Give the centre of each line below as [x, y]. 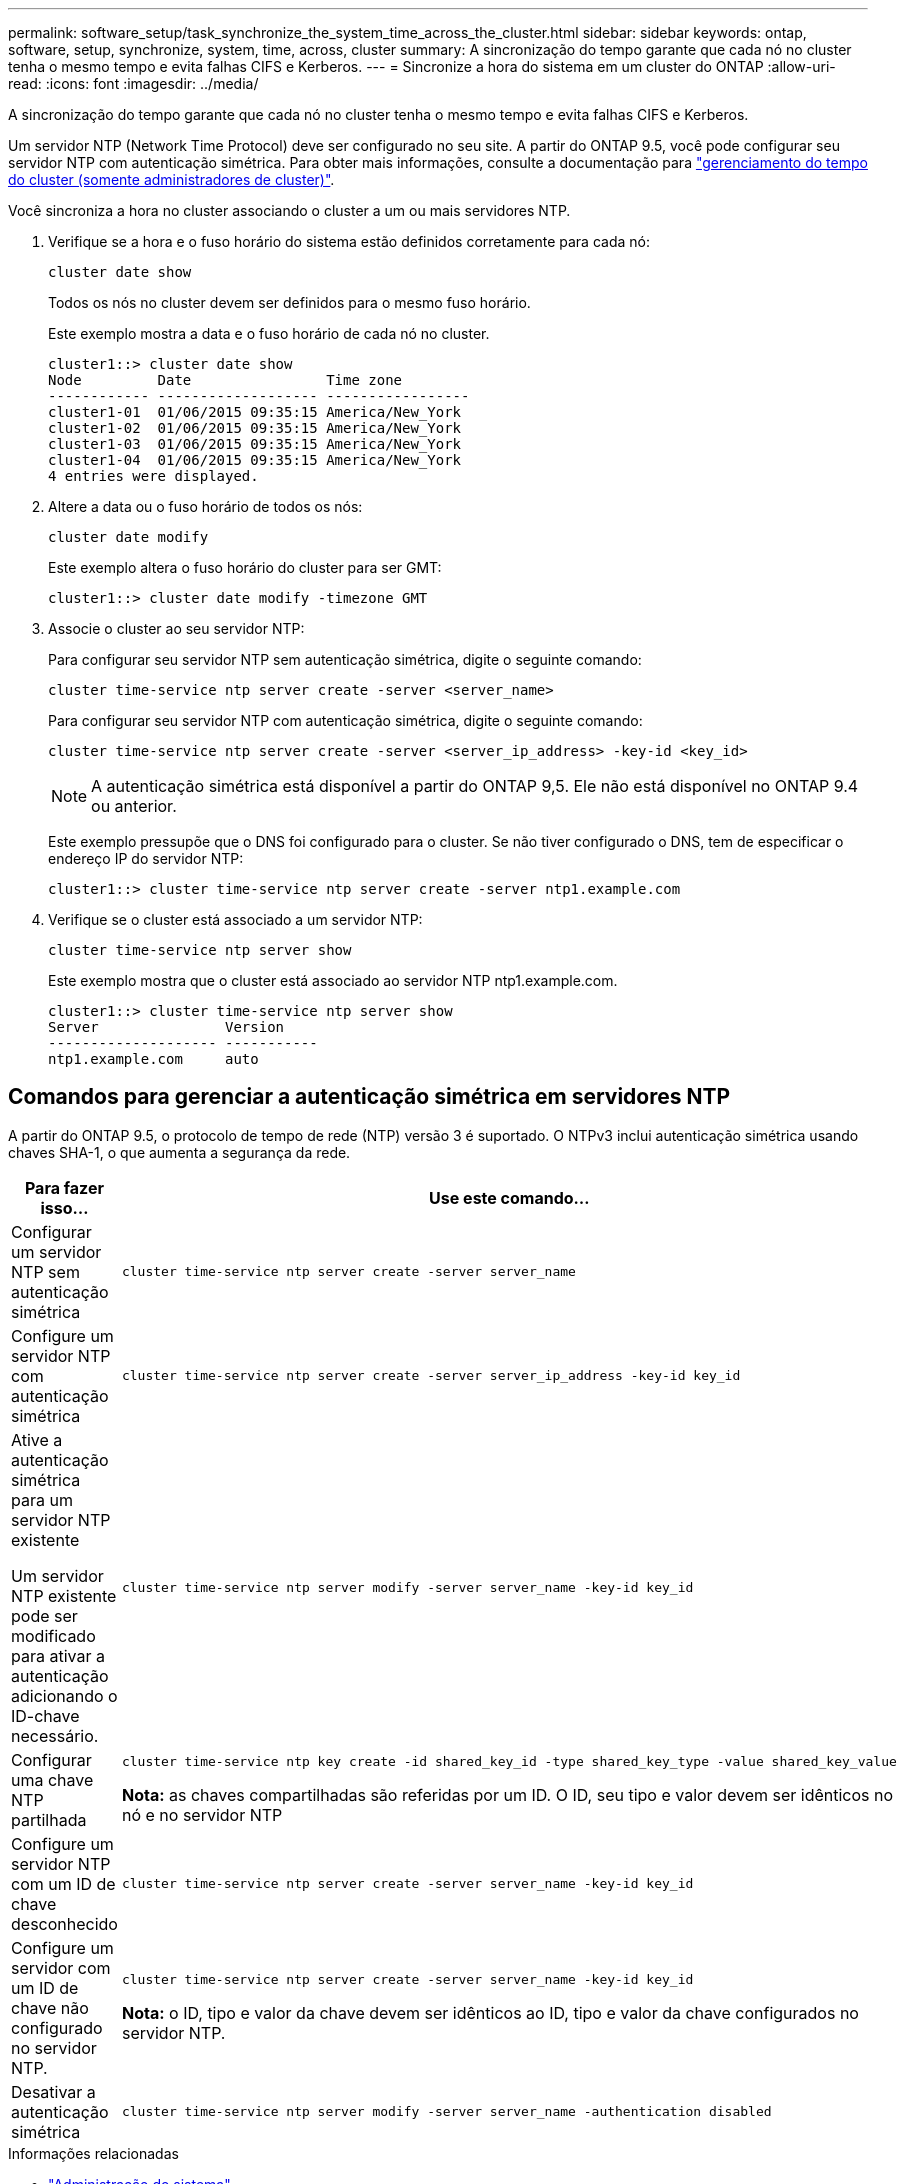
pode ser [44, 1615]
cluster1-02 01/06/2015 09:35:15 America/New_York [255, 428]
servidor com [61, 1967]
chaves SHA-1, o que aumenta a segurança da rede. [179, 1152]
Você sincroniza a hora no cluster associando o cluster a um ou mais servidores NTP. [289, 210]
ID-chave [45, 1715]
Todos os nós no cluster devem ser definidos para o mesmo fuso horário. [289, 302]
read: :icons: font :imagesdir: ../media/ [133, 83]
